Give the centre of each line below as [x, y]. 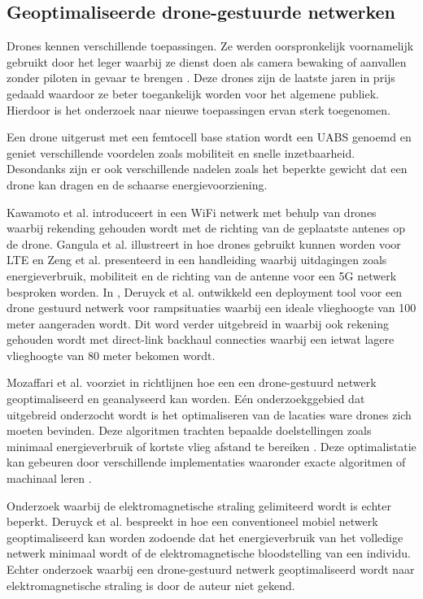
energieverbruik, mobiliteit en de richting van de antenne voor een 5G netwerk [202, 275]
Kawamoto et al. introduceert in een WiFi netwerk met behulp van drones [192, 212]
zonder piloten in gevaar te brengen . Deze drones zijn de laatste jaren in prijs [201, 78]
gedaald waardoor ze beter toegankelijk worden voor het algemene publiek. [193, 93]
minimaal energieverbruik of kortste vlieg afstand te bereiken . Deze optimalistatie [211, 446]
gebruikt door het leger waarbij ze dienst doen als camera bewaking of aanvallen [207, 61]
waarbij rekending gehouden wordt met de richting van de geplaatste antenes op [206, 228]
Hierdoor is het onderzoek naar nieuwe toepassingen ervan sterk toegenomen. [198, 109]
